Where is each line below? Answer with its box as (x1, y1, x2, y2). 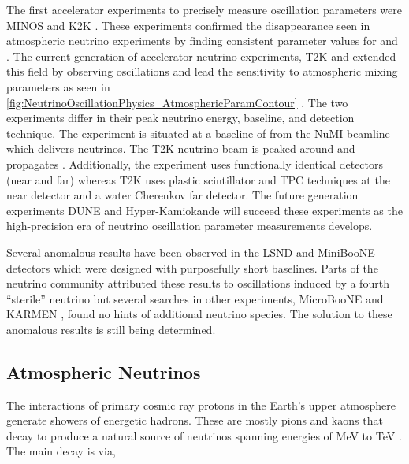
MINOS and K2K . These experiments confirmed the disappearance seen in (6, 17, 370, 33)
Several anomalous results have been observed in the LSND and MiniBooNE (6, 243, 375, 260)
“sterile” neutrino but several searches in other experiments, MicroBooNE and (6, 290, 384, 306)
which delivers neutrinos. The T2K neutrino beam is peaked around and (6, 140, 355, 157)
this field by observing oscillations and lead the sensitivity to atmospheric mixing (6, 63, 398, 80)
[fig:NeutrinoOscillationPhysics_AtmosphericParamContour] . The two (6, 94, 348, 110)
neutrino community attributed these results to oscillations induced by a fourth (6, 275, 389, 291)
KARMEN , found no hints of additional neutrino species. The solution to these (6, 306, 392, 322)
